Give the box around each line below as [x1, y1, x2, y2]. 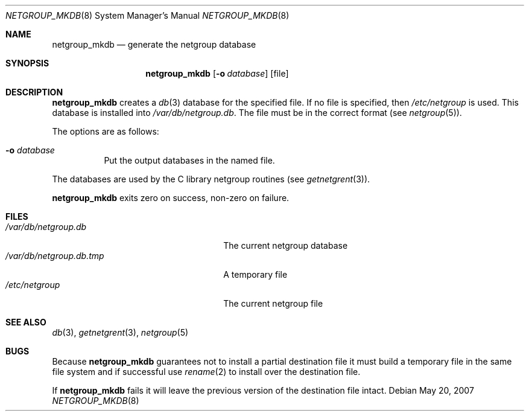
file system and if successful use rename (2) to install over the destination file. [52, 366, 361, 377]
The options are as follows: [52, 126, 159, 136]
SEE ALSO [5, 317, 46, 327]
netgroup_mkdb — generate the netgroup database [52, 39, 256, 50]
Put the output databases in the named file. [104, 155, 275, 165]
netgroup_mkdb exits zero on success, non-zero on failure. [52, 193, 290, 203]
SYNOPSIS [5, 58, 49, 68]
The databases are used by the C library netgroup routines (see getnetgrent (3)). [52, 174, 370, 184]
